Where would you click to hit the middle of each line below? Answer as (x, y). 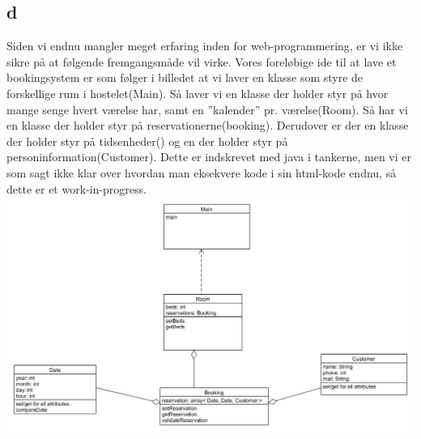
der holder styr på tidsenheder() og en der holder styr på (147, 141)
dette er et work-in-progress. (77, 188)
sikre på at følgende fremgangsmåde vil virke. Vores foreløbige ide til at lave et (202, 61)
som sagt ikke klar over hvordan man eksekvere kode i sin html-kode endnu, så (202, 172)
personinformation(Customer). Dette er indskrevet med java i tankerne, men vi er (209, 157)
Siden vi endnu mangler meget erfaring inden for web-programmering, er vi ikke (205, 46)
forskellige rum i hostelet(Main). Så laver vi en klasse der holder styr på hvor (198, 93)
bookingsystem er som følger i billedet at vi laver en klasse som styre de (185, 77)
